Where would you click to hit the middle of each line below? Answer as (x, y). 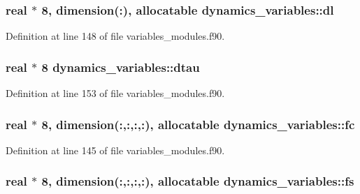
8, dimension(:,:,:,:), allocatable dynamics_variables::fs (198, 181)
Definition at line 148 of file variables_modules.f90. (115, 36)
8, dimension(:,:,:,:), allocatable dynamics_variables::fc (198, 124)
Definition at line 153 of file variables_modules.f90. (115, 93)
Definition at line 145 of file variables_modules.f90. (115, 150)
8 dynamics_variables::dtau (121, 67)
